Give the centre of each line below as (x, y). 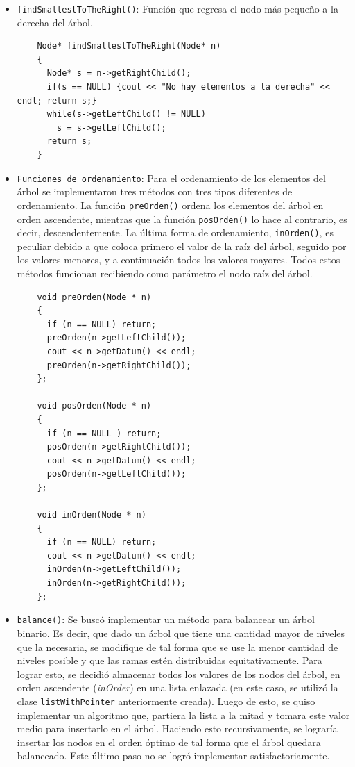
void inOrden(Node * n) (92, 515)
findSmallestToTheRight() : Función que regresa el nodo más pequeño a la (177, 8)
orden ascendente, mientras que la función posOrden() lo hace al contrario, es (182, 218)
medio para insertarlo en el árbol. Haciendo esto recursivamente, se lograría (177, 728)
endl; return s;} (57, 100)
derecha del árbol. (55, 22)
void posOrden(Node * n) (94, 406)
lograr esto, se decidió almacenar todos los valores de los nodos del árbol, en (179, 674)
